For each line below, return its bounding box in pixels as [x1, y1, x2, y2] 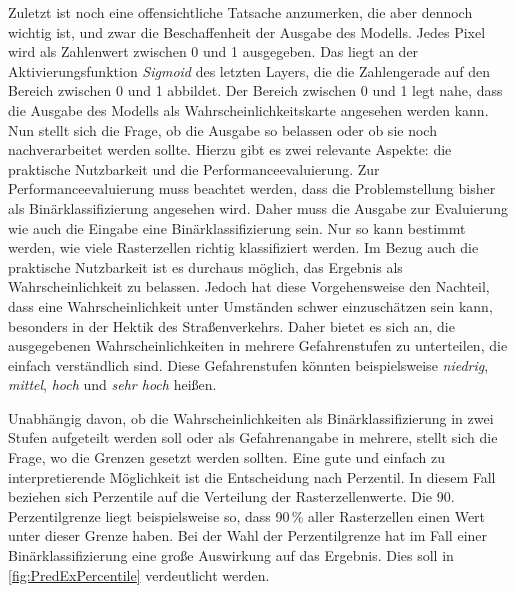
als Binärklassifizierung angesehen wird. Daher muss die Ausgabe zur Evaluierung [8, 197, 508, 218]
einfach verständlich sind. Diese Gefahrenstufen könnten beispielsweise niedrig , [8, 354, 489, 375]
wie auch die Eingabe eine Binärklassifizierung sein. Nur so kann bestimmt [8, 217, 466, 238]
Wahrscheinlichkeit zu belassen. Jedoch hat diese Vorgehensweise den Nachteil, [8, 276, 490, 297]
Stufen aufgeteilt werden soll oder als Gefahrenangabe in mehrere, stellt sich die [8, 427, 498, 448]
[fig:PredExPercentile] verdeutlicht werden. [8, 564, 270, 585]
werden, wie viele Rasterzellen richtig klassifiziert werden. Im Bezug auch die [8, 237, 479, 258]
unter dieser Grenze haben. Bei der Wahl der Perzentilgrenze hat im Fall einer [8, 525, 488, 546]
